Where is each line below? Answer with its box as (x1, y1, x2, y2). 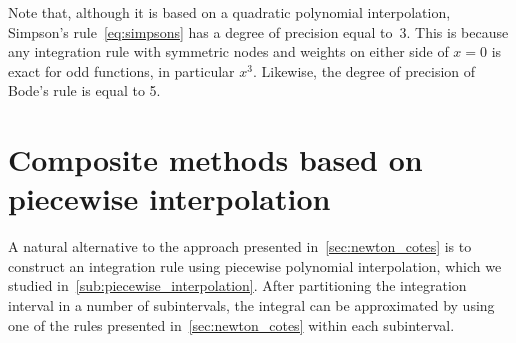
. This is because (406, 21, 509, 42)
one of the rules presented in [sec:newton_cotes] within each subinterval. (8, 314, 455, 335)
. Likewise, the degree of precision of (252, 60, 476, 81)
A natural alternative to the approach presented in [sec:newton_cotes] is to (8, 236, 472, 257)
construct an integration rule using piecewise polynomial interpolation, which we (8, 255, 502, 276)
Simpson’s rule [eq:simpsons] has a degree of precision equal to (8, 21, 393, 42)
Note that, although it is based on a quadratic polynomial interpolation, (8, 2, 451, 22)
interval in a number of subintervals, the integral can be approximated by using (8, 295, 495, 316)
